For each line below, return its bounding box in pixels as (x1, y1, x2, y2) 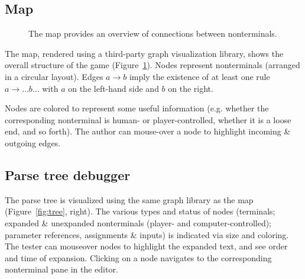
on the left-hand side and (68, 82, 159, 94)
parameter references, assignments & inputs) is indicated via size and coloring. (5, 228, 289, 240)
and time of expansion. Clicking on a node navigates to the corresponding (5, 251, 272, 264)
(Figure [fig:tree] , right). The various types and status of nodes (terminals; (5, 205, 275, 217)
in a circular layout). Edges (5, 70, 103, 82)
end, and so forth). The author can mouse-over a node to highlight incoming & (5, 125, 291, 137)
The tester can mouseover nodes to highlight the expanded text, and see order (5, 240, 288, 252)
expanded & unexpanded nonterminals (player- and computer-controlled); (5, 216, 272, 229)
